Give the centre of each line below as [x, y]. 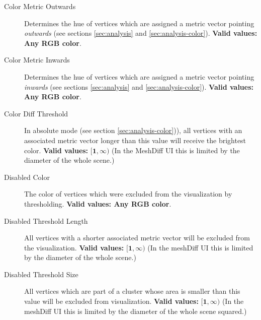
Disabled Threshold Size [41, 274]
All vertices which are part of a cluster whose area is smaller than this [132, 291]
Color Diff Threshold [36, 113]
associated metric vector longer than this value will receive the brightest [135, 140]
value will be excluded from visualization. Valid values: [111, 301]
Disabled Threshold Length [46, 220]
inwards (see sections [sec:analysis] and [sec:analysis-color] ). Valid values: [139, 86]
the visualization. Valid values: [74, 247]
